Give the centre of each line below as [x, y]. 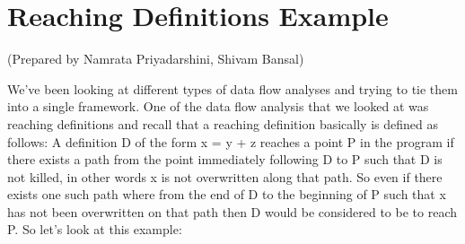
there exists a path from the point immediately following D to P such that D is [225, 159]
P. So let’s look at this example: [95, 229]
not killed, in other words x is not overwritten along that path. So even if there [225, 176]
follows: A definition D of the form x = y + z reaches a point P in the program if [231, 141]
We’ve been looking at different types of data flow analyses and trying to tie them [232, 88]
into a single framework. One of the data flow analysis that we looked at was [218, 106]
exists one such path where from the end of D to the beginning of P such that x [227, 194]
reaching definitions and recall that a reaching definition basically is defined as [223, 123]
